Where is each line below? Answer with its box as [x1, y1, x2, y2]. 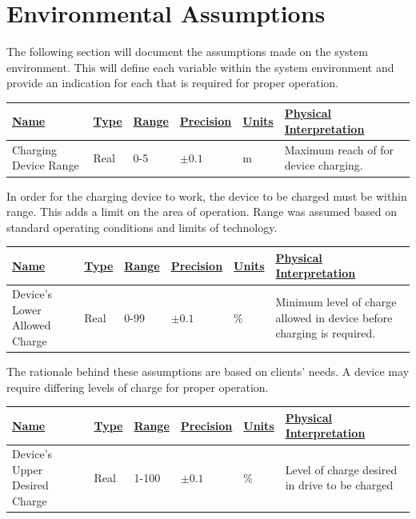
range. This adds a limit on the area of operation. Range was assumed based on [6, 203, 398, 220]
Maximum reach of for [284, 141, 394, 158]
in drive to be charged [285, 477, 394, 493]
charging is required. [275, 325, 376, 341]
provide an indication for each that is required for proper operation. [6, 74, 339, 91]
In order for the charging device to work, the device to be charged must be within [6, 187, 407, 204]
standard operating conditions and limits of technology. [6, 218, 278, 235]
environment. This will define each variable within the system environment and [6, 58, 394, 75]
